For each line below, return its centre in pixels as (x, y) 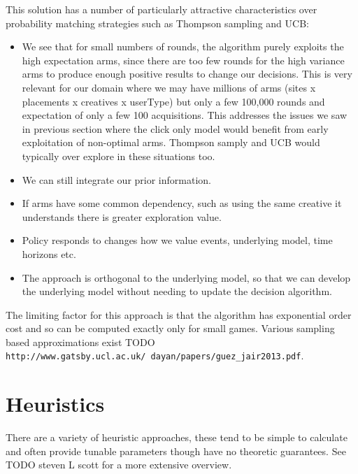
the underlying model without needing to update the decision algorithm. (177, 291)
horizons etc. (49, 253)
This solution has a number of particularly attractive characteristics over (162, 9)
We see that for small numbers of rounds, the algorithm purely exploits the (183, 46)
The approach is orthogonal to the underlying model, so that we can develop (186, 277)
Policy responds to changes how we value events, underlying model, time (177, 240)
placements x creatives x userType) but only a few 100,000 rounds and (173, 101)
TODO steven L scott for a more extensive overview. (119, 465)
